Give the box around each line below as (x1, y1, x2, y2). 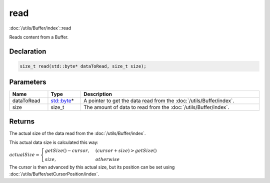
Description (83, 90, 112, 97)
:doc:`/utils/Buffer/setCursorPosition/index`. (9, 171, 99, 177)
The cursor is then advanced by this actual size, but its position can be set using (9, 164, 175, 170)
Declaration (9, 47, 46, 55)
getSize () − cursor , (45, 147, 89, 153)
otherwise (95, 156, 120, 162)
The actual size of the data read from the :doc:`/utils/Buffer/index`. (9, 130, 146, 136)
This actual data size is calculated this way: (9, 139, 98, 145)
